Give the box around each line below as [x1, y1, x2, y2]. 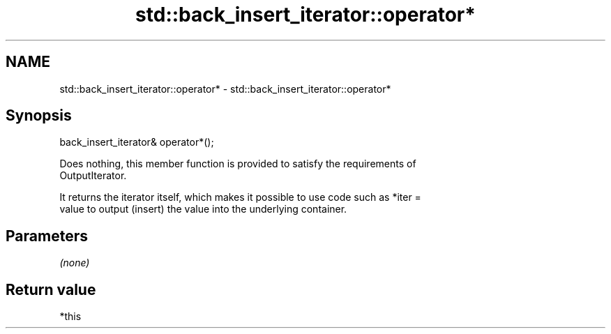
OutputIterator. [59, 169, 127, 182]
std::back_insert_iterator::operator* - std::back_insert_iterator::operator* [59, 82, 391, 95]
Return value [6, 280, 96, 298]
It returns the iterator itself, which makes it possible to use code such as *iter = [59, 191, 421, 204]
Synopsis [6, 107, 72, 125]
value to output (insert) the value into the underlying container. [59, 203, 347, 215]
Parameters [6, 227, 88, 245]
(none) [59, 257, 90, 269]
